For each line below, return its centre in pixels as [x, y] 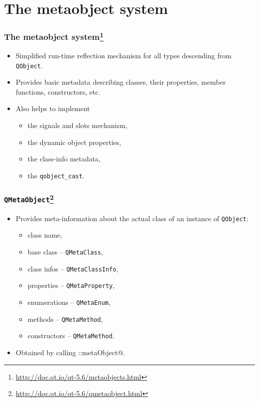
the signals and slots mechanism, [77, 125]
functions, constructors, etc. [58, 91]
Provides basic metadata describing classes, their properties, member [121, 82]
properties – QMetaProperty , [71, 285]
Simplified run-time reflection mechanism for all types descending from [124, 56]
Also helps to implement [53, 108]
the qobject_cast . [56, 175]
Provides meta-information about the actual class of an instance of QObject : [132, 218]
